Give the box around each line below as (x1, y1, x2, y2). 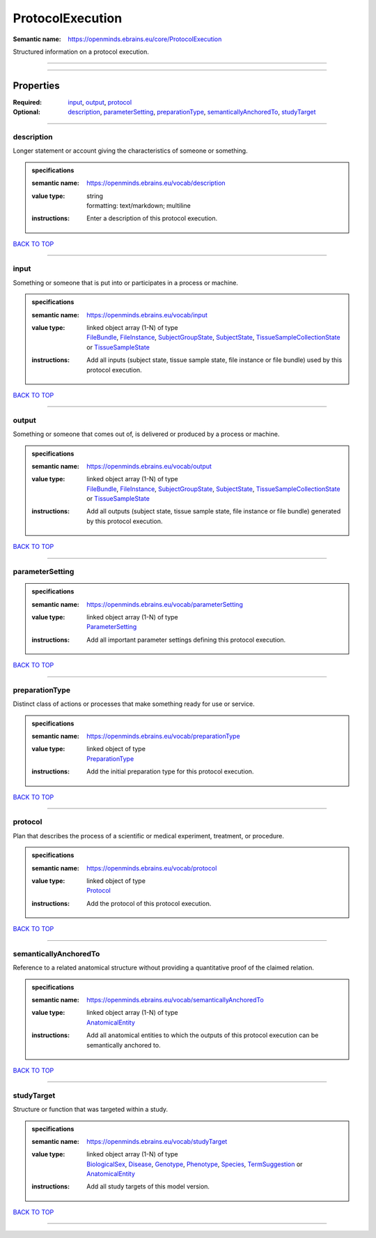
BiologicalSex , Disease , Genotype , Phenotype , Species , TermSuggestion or (86, 1160, 303, 1168)
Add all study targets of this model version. (86, 1182, 210, 1191)
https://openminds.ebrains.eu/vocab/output (86, 462, 212, 470)
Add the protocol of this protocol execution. (86, 899, 212, 907)
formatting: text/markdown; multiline (86, 201, 191, 209)
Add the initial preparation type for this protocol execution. (86, 767, 254, 776)
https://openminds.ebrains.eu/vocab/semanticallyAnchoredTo (86, 996, 264, 1004)
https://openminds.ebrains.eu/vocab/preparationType (86, 732, 240, 741)
